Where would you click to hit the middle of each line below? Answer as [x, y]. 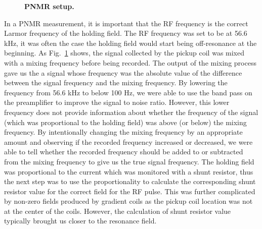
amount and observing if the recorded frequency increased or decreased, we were [128, 141]
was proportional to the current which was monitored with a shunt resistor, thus [129, 171]
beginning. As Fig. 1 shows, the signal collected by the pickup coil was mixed [124, 53]
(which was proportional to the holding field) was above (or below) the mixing [125, 122]
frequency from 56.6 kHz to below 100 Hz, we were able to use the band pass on [128, 92]
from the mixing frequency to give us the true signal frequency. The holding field [129, 161]
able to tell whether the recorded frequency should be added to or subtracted [124, 152]
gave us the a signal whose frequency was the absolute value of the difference [123, 72]
